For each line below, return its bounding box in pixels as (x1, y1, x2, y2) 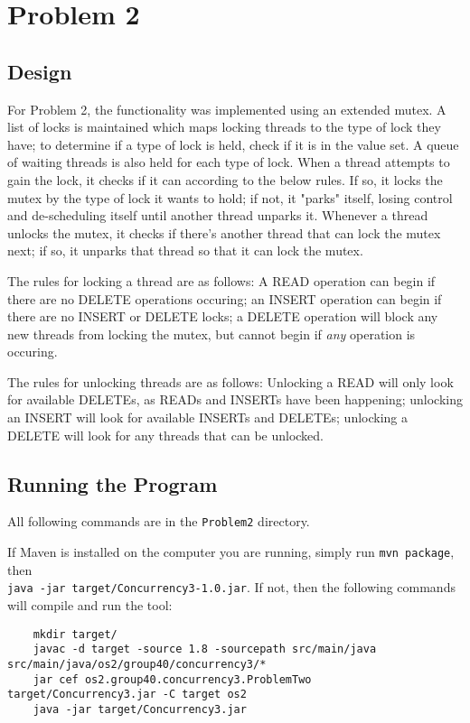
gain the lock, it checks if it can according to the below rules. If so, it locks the (7, 170, 443, 189)
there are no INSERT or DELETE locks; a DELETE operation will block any (7, 307, 438, 326)
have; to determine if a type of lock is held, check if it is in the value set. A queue (7, 134, 459, 153)
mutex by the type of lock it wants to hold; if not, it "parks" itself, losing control (7, 188, 453, 207)
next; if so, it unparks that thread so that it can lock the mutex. (7, 241, 363, 260)
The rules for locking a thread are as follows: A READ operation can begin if (7, 271, 436, 290)
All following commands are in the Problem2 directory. (7, 512, 310, 531)
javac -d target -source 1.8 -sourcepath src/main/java (33, 643, 377, 656)
